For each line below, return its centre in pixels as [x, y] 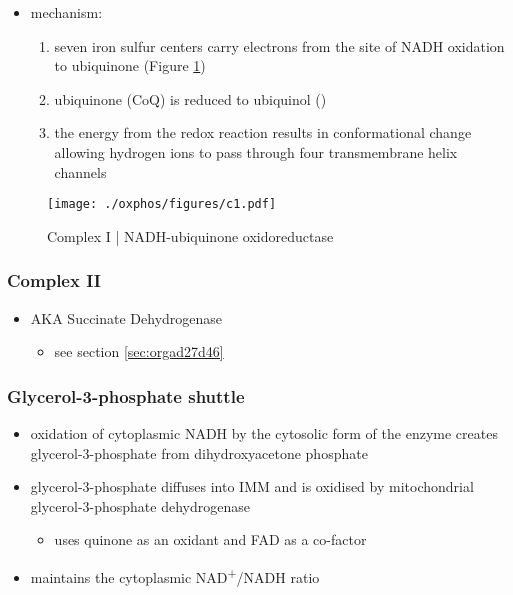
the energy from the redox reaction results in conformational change [263, 132]
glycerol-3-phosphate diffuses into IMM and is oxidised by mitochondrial [252, 486]
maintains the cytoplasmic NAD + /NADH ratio [175, 575]
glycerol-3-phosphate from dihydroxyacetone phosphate [199, 452]
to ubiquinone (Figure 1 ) [130, 65]
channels [80, 171]
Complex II [54, 280]
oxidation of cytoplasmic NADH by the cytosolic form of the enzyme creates [264, 433]
